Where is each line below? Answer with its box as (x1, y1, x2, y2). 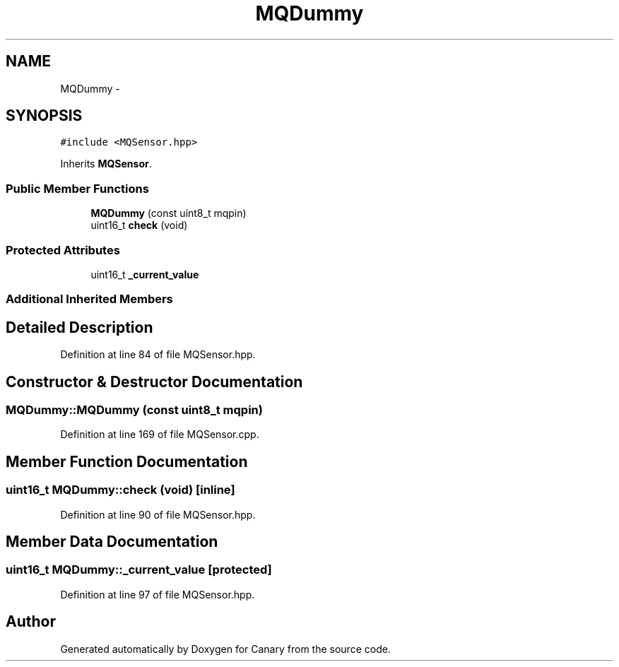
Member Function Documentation (6, 452, 248, 471)
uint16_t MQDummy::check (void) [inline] (6, 483, 235, 497)
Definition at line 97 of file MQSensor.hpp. (60, 588, 255, 601)
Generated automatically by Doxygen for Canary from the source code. (60, 642, 391, 655)
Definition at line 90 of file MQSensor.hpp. (60, 508, 256, 521)
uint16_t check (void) (90, 219, 188, 232)
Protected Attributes (6, 242, 120, 257)
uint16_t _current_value (90, 268, 199, 281)
